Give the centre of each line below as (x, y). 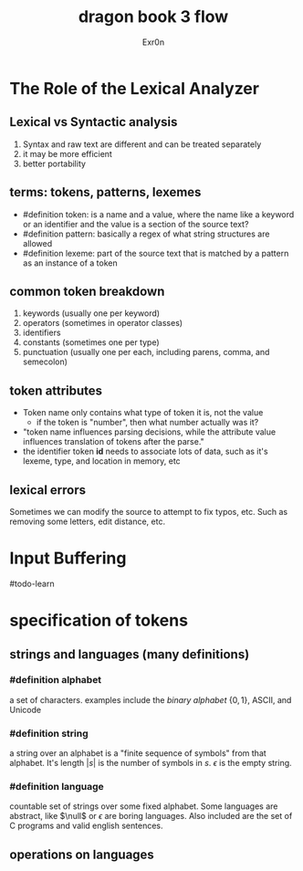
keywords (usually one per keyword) (91, 313)
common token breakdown (87, 291)
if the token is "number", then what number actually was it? (147, 423)
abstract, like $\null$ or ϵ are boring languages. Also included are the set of (151, 816)
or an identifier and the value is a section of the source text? (136, 224)
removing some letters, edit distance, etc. (88, 521)
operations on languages (82, 854)
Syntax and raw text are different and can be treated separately (142, 144)
